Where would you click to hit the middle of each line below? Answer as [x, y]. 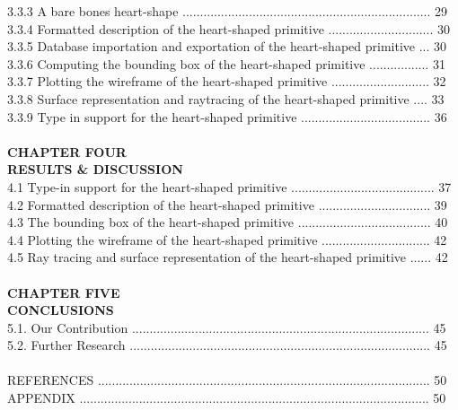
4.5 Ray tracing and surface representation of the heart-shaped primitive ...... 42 [228, 257]
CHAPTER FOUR [67, 151]
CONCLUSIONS [61, 310]
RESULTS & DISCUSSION [95, 169]
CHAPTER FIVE [64, 292]
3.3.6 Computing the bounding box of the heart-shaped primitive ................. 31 [226, 63]
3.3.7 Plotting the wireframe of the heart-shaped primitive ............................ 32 [227, 81]
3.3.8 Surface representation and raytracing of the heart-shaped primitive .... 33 [226, 98]
